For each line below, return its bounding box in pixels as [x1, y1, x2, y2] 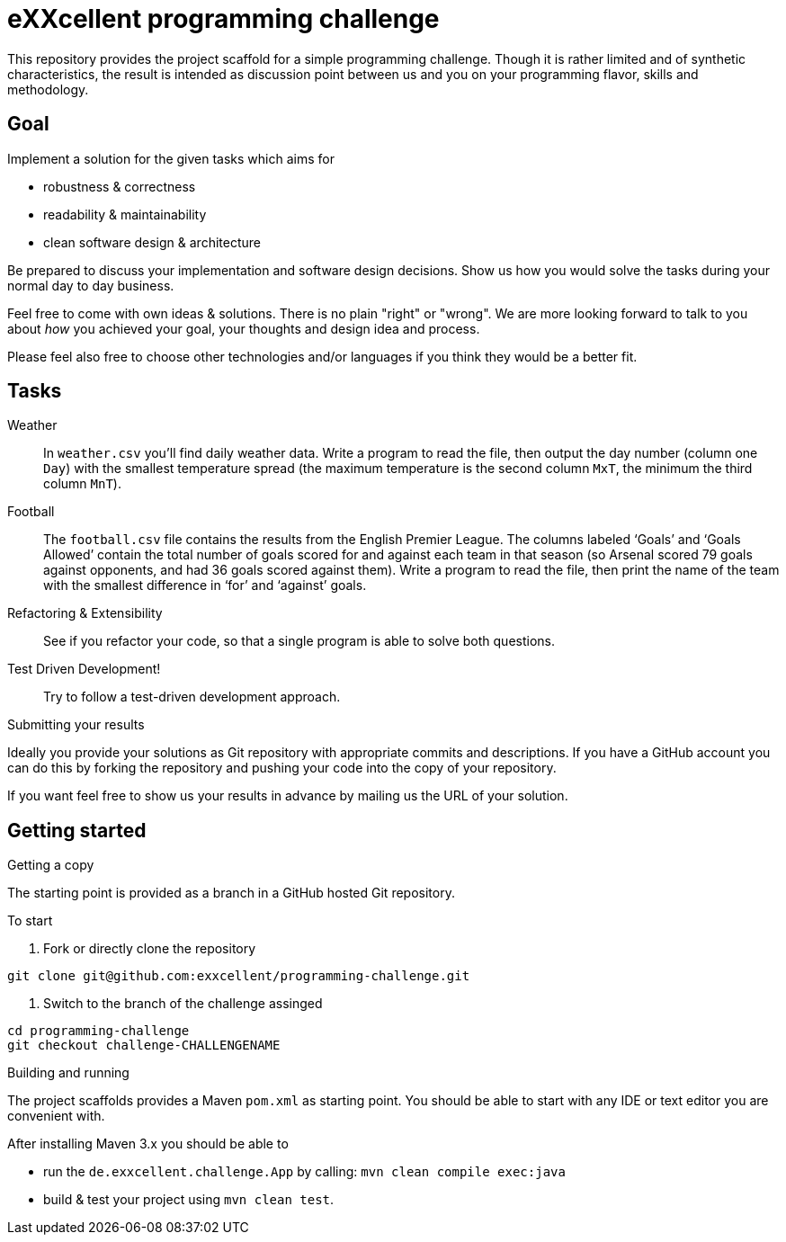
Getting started [7, 818, 147, 842]
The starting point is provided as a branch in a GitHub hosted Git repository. [7, 885, 455, 901]
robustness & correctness [43, 178, 196, 194]
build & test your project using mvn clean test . [43, 1192, 335, 1208]
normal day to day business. [7, 277, 174, 293]
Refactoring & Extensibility [7, 605, 163, 621]
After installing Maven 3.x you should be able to [7, 1136, 289, 1152]
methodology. [7, 81, 89, 97]
